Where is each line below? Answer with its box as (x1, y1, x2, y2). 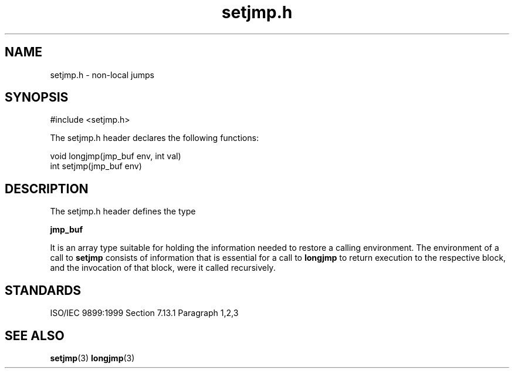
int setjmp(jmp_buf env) (50, 161, 142, 172)
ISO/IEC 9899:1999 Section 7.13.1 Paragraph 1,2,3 (50, 308, 239, 318)
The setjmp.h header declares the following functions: (50, 133, 259, 143)
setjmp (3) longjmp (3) (50, 352, 135, 363)
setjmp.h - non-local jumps (50, 69, 154, 80)
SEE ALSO (5, 328, 65, 343)
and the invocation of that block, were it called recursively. (50, 263, 276, 273)
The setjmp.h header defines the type (50, 206, 196, 217)
